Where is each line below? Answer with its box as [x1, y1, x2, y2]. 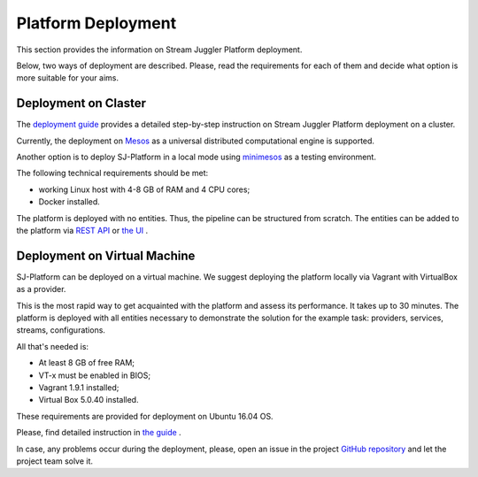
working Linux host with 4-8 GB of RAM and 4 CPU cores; [38, 184, 251, 195]
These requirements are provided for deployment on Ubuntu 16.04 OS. [16, 411, 274, 421]
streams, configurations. [16, 325, 106, 335]
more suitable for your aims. [16, 73, 119, 83]
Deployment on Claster [16, 96, 146, 111]
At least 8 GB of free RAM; [38, 358, 135, 368]
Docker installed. [38, 196, 101, 207]
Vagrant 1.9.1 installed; [38, 382, 119, 393]
